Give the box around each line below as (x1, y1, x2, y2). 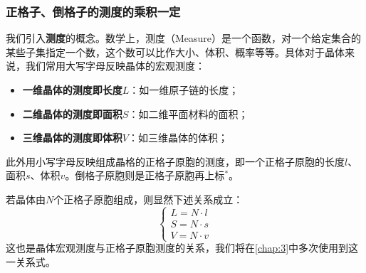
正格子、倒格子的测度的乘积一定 (6, 2, 181, 20)
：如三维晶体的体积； (127, 130, 228, 145)
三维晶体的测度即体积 (22, 130, 122, 145)
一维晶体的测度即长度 (22, 82, 122, 97)
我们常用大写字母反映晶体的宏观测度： (25, 58, 205, 73)
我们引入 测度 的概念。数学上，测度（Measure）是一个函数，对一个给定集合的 (6, 31, 362, 45)
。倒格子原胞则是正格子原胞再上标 (65, 168, 225, 183)
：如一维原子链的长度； (129, 82, 239, 97)
